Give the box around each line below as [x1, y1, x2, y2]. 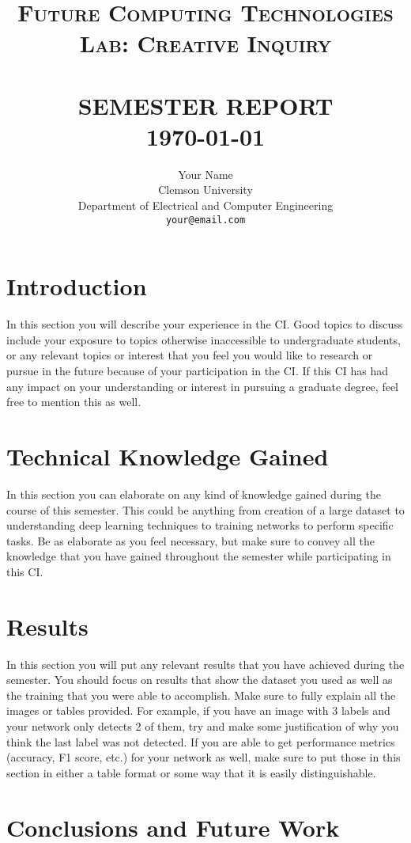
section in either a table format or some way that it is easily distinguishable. [6, 764, 376, 780]
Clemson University [158, 181, 253, 198]
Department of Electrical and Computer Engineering [77, 197, 334, 214]
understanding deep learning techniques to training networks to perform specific [6, 517, 394, 534]
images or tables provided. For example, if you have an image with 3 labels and [6, 702, 390, 719]
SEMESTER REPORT [77, 89, 334, 121]
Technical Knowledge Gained [6, 440, 329, 472]
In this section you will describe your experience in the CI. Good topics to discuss [6, 316, 403, 332]
